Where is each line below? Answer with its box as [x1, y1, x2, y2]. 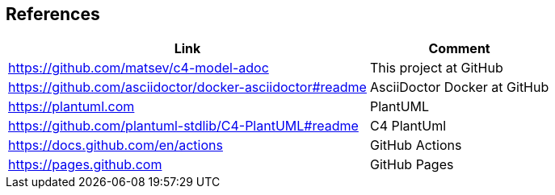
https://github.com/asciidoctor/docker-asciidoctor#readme [8, 79, 367, 96]
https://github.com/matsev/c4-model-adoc [8, 60, 269, 77]
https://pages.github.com [8, 156, 162, 173]
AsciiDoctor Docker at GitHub [369, 79, 549, 96]
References [6, 4, 100, 24]
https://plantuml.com [8, 98, 135, 115]
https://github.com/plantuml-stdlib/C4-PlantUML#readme [8, 118, 359, 135]
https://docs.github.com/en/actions [8, 137, 223, 154]
